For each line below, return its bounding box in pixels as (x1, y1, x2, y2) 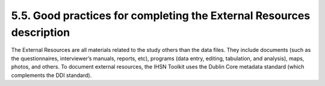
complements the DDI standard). (11, 72, 92, 79)
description (11, 26, 70, 39)
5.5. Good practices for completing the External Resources (11, 9, 311, 22)
